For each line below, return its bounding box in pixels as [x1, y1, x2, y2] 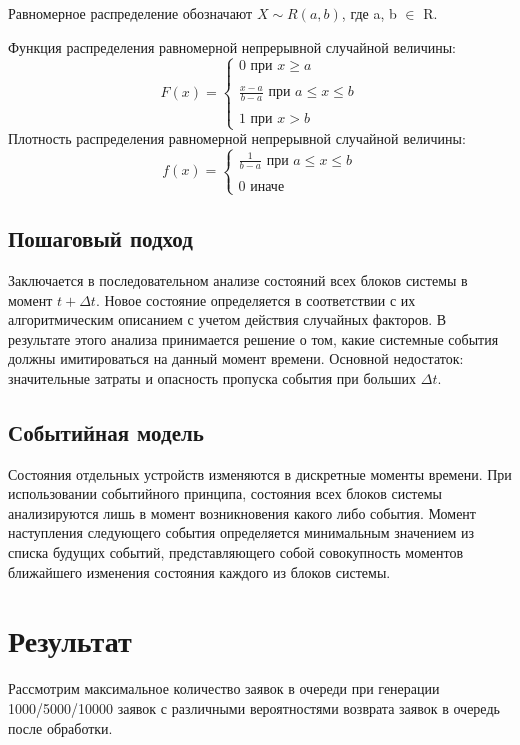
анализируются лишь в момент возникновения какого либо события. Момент [8, 502, 476, 523]
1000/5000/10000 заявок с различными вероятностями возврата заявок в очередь [8, 697, 500, 718]
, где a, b [341, 3, 397, 23]
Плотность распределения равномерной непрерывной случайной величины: [8, 128, 466, 149]
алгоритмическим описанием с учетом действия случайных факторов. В [8, 309, 447, 330]
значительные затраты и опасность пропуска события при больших [8, 367, 417, 388]
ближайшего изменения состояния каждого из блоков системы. [8, 561, 391, 582]
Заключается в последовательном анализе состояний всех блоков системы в [8, 269, 468, 290]
